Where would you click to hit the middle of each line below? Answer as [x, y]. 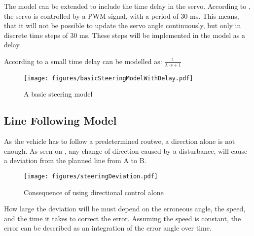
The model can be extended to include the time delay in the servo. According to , [127, 6]
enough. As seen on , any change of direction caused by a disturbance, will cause [126, 151]
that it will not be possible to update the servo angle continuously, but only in [123, 25]
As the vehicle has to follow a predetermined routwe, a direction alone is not [120, 141]
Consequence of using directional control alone [94, 192]
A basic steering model [58, 94]
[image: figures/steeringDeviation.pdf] [91, 177]
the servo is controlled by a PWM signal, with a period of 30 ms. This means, [122, 16]
